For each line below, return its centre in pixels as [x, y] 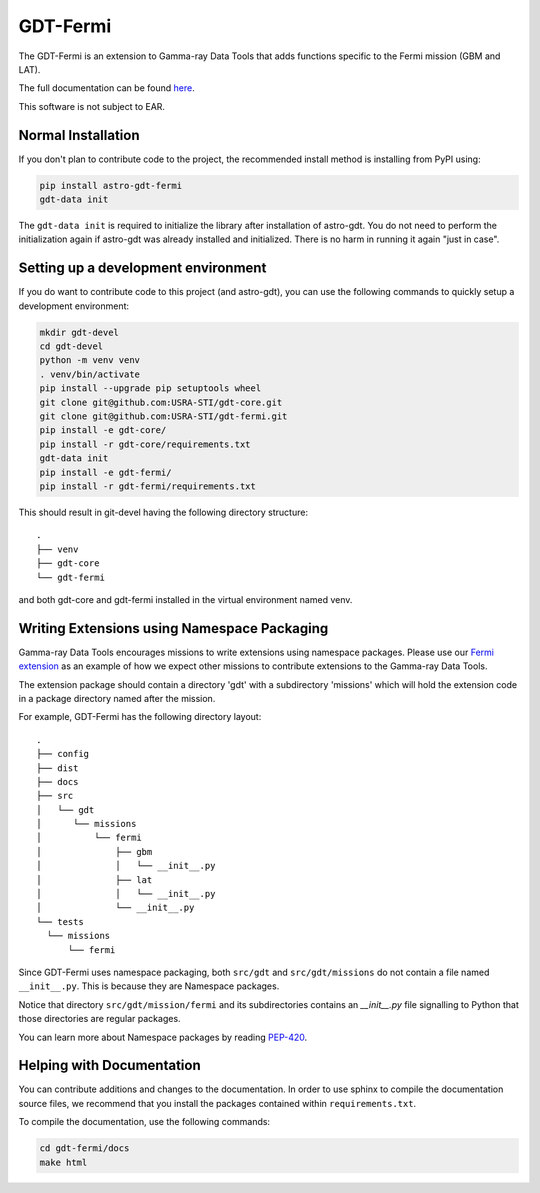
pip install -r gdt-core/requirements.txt [145, 444]
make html [63, 1162]
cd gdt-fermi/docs [84, 1148]
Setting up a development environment [142, 268]
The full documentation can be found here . [106, 88]
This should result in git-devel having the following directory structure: [163, 512]
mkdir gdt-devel [79, 332]
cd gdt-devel [71, 346]
